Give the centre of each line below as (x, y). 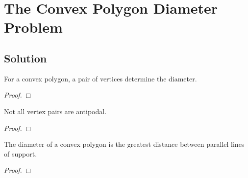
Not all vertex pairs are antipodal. (55, 111)
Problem (33, 27)
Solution (25, 58)
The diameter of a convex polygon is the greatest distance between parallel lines (124, 144)
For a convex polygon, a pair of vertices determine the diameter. (100, 78)
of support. (21, 153)
